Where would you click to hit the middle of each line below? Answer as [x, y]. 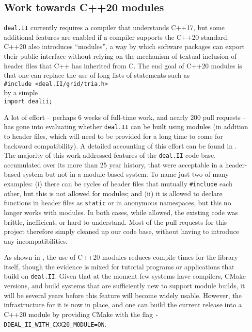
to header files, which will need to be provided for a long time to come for [114, 136]
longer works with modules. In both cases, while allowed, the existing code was [121, 212]
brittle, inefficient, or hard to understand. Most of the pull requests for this [115, 222]
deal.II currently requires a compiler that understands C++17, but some [114, 27]
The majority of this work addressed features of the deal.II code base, [110, 155]
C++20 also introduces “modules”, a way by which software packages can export [124, 46]
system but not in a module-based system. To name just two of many [126, 174]
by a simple [21, 92]
